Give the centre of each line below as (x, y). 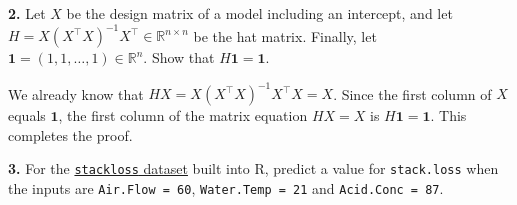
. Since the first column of (412, 93)
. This (448, 115)
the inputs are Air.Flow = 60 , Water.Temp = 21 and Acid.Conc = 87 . (226, 188)
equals (27, 115)
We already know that (76, 93)
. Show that (179, 57)
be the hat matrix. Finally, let (285, 35)
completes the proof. (70, 134)
